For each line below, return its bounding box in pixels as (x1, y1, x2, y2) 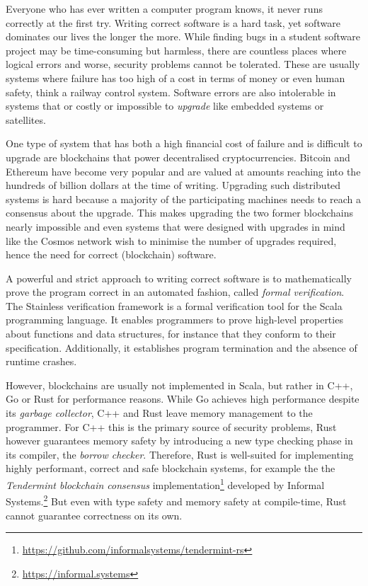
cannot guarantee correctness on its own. (6, 507, 183, 522)
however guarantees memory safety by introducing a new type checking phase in (6, 433, 353, 448)
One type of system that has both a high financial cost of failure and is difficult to (6, 136, 362, 151)
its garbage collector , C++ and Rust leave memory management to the (6, 406, 313, 420)
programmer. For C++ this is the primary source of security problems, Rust (6, 419, 337, 434)
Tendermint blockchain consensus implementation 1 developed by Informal (6, 476, 325, 492)
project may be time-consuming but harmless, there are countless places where (6, 42, 347, 57)
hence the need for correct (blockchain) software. (6, 247, 217, 262)
